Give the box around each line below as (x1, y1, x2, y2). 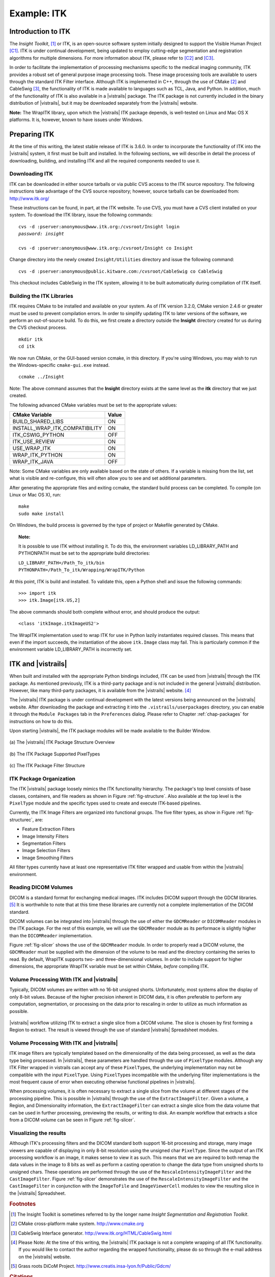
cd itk (18, 344, 35, 349)
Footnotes (9, 1200, 36, 1208)
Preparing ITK (9, 130, 54, 138)
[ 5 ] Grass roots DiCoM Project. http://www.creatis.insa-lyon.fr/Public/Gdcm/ (11, 1263, 171, 1269)
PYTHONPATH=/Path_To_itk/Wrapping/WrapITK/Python (18, 567, 145, 573)
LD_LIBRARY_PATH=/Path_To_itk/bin (18, 560, 104, 565)
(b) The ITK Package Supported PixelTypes (9, 751, 100, 757)
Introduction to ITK (9, 27, 71, 36)
